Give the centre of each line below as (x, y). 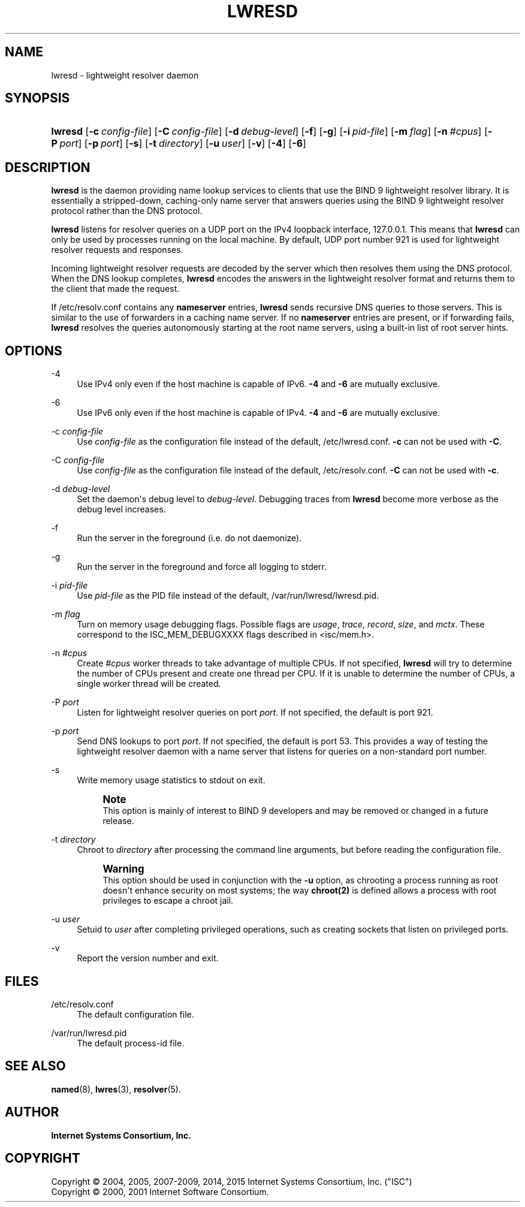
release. (118, 821)
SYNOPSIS (37, 98)
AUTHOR (32, 1112)
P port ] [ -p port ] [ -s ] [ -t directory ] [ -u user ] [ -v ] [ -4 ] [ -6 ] (179, 144)
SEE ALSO (35, 1066)
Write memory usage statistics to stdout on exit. (171, 780)
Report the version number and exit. (148, 958)
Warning (123, 869)
